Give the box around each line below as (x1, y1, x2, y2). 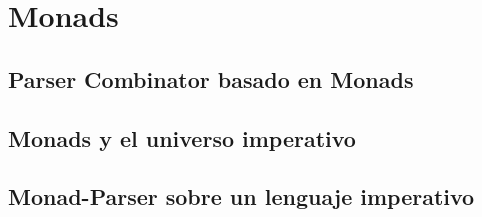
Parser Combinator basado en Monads (8, 63, 414, 94)
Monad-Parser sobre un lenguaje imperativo (8, 181, 475, 212)
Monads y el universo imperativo (8, 122, 356, 153)
